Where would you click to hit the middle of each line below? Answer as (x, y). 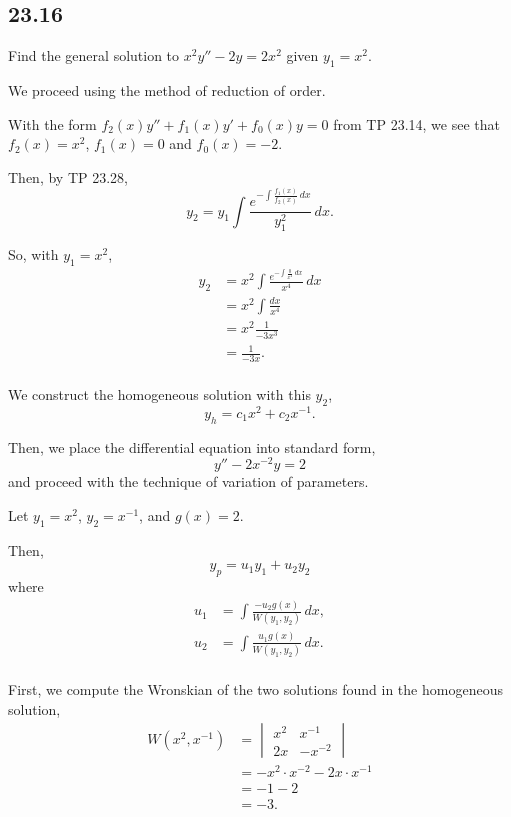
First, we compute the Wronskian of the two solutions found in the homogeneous (255, 689)
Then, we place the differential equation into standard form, (192, 446)
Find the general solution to (94, 55)
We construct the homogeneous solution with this (159, 394)
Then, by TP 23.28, (68, 176)
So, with (33, 253)
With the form (52, 123)
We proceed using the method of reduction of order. (167, 90)
